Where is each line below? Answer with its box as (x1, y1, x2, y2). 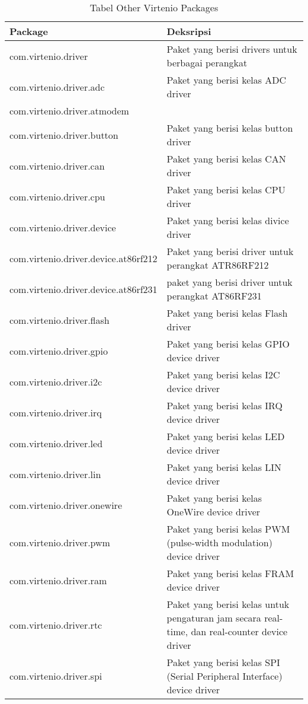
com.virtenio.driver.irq (9, 405, 102, 419)
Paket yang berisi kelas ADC (166, 73, 287, 87)
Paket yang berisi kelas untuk (166, 597, 290, 611)
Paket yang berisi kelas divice (166, 214, 289, 227)
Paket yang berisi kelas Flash (166, 306, 288, 320)
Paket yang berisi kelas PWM (166, 522, 290, 536)
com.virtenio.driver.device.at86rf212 (9, 251, 158, 265)
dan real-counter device (191, 625, 288, 638)
